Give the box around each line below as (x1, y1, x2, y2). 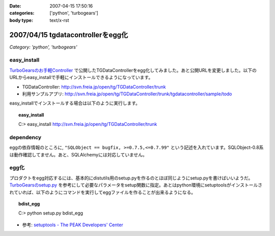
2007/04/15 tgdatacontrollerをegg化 (9, 31, 128, 39)
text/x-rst (49, 17, 69, 23)
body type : (9, 17, 33, 23)
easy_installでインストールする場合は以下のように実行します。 (9, 100, 140, 107)
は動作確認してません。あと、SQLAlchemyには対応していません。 (9, 151, 148, 158)
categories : (9, 10, 35, 16)
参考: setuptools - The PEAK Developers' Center (22, 222, 123, 228)
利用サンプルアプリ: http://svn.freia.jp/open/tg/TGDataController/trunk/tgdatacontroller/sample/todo (22, 91, 232, 97)
